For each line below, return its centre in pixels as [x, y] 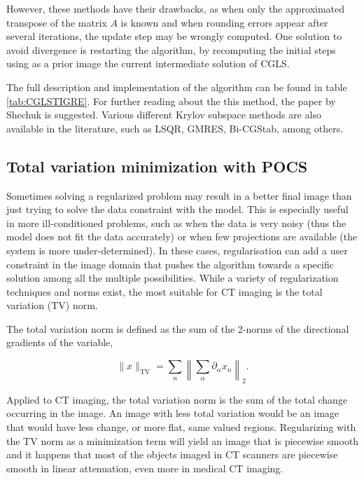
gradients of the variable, [60, 342]
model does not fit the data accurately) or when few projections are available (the [182, 236]
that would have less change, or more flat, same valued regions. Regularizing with [181, 427]
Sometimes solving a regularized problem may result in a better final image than [179, 195]
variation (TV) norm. [52, 305]
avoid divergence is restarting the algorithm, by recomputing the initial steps [171, 49]
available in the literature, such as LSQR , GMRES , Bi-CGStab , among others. [175, 128]
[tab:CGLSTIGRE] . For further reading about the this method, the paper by [171, 101]
